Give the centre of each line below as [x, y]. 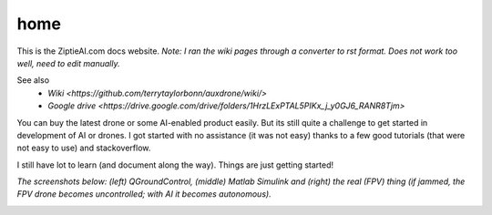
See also [33, 80]
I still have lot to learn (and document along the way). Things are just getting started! [175, 165]
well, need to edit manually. [68, 63]
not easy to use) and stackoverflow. [84, 148]
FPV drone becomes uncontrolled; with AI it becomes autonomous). [144, 194]
